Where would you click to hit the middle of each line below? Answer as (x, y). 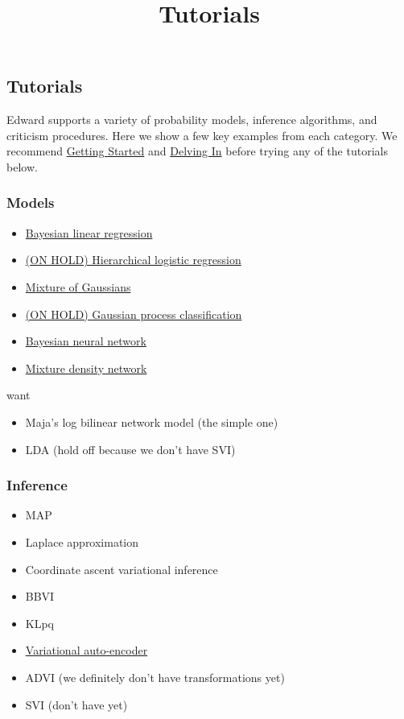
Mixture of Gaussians (78, 286)
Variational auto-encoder (87, 650)
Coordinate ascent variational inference (122, 569)
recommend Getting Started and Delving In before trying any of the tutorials (197, 151)
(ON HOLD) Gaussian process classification (134, 314)
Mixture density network (86, 368)
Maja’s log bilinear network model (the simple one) (152, 421)
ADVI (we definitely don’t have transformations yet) (155, 677)
